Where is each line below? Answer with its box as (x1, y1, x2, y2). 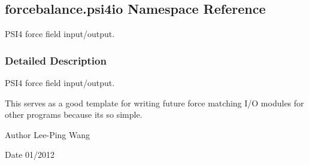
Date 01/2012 (5, 148, 55, 161)
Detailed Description (5, 53, 107, 68)
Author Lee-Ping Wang (5, 128, 90, 140)
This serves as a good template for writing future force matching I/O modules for (5, 96, 304, 109)
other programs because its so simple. (5, 108, 143, 121)
